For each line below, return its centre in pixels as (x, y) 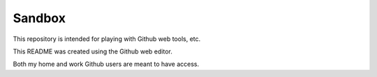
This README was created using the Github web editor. (93, 51)
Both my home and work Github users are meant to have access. (106, 64)
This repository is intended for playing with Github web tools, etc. (107, 39)
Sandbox (39, 18)
